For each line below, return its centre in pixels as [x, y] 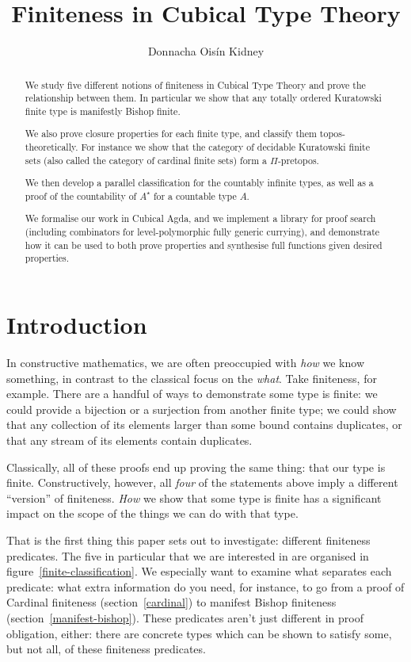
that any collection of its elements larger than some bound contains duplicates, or [204, 425]
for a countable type [195, 195]
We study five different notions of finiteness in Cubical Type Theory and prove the [195, 84]
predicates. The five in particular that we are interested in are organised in [188, 555]
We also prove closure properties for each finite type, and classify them [171, 134]
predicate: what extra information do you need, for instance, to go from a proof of [205, 586]
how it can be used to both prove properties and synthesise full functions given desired [204, 245]
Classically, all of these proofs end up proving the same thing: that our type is [196, 467]
